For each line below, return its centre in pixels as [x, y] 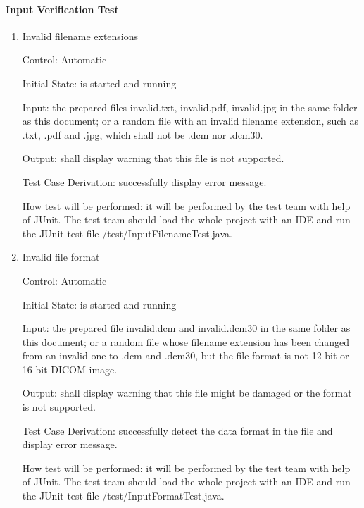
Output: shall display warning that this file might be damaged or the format [187, 393]
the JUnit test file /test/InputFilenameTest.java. [127, 233]
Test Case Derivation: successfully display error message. [144, 181]
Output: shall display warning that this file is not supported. [153, 158]
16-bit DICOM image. [70, 369]
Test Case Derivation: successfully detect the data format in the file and [177, 430]
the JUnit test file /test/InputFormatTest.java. [123, 496]
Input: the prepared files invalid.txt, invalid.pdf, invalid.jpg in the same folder [190, 107]
